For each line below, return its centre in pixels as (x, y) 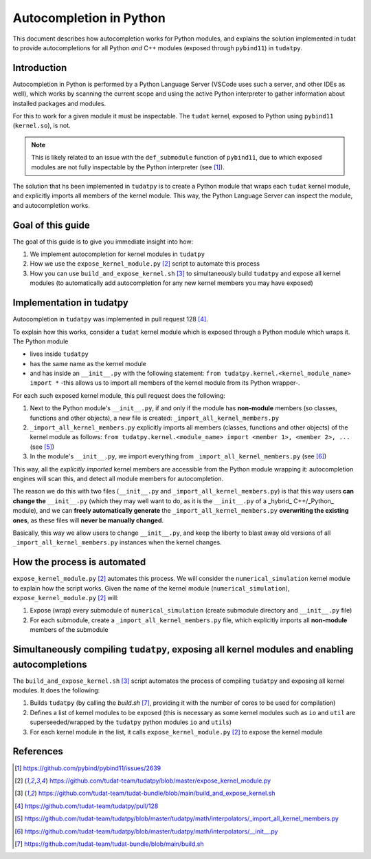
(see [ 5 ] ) (42, 447)
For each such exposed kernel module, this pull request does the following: (119, 395)
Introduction (40, 68)
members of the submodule (69, 630)
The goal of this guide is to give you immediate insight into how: (103, 242)
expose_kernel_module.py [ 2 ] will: (66, 598)
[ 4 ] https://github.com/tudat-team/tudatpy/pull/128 (87, 806)
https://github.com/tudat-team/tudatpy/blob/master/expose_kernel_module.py (160, 781)
